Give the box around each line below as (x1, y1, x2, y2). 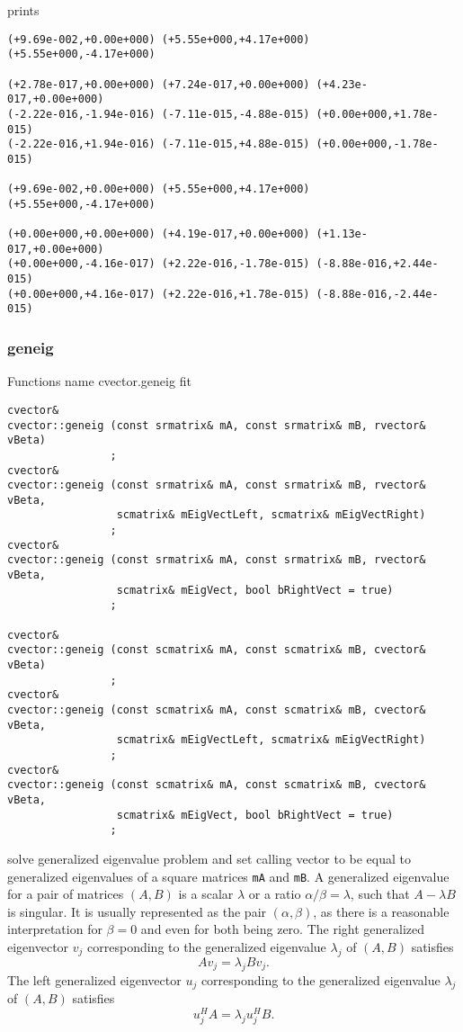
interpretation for (7, 920, 102, 938)
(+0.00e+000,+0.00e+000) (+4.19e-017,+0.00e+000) (7, 228, 310, 241)
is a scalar (178, 884, 234, 903)
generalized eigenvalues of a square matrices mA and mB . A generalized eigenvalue (7, 866, 450, 885)
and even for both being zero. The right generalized (140, 920, 425, 938)
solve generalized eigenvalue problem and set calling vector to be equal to (7, 848, 412, 867)
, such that (350, 884, 410, 903)
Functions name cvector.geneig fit (7, 372, 191, 390)
